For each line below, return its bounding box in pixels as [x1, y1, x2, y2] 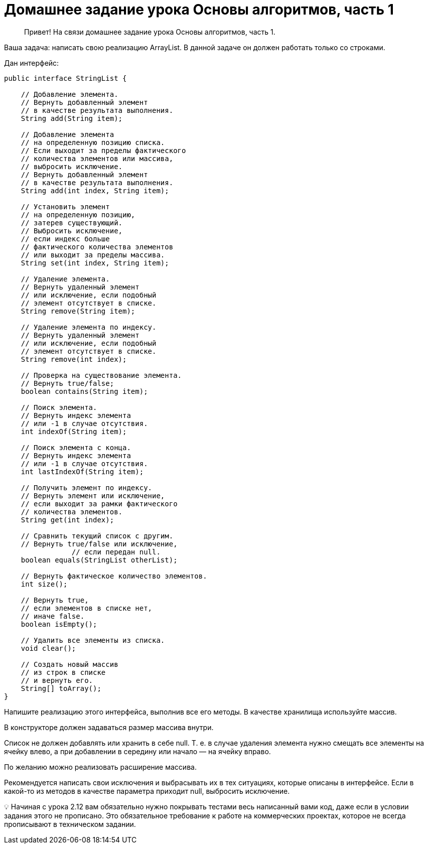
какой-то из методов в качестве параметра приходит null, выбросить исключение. [4, 786, 290, 795]
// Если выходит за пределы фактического [21, 146, 186, 155]
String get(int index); [21, 515, 114, 524]
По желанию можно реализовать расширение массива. [4, 762, 197, 771]
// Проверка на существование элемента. [21, 371, 182, 379]
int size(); [21, 580, 68, 588]
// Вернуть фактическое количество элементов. [21, 572, 207, 580]
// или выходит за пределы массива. [21, 250, 165, 259]
